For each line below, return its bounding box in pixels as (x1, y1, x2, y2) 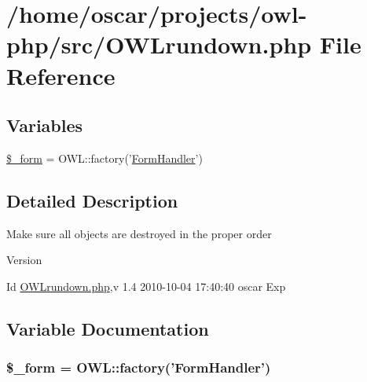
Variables (6, 113, 83, 138)
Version (6, 252, 42, 268)
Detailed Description (6, 188, 178, 212)
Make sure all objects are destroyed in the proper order (6, 225, 272, 241)
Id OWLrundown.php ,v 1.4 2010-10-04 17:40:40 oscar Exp (6, 277, 286, 294)
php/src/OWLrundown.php (6, 28, 312, 61)
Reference (6, 59, 116, 91)
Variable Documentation (6, 316, 209, 340)
